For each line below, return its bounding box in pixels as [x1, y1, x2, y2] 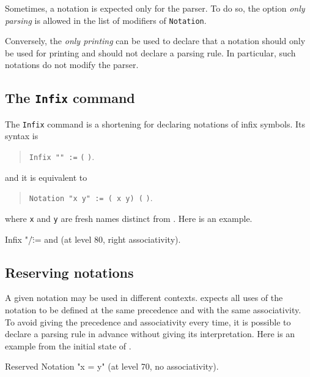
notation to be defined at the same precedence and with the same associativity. [5, 303, 301, 316]
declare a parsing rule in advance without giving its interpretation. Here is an [5, 327, 295, 340]
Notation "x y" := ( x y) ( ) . [29, 191, 153, 204]
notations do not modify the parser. [5, 58, 139, 71]
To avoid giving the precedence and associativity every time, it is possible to [5, 315, 291, 328]
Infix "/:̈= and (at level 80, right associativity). [5, 232, 181, 245]
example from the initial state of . [5, 339, 131, 352]
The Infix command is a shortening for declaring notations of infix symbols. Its [5, 117, 306, 130]
